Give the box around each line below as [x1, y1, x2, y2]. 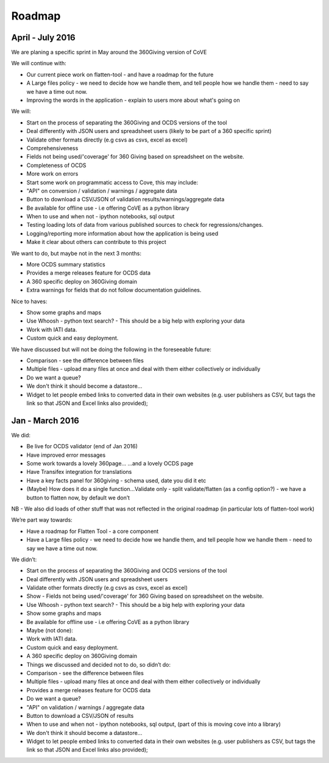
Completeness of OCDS [26, 162, 87, 169]
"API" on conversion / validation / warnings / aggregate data [26, 187, 177, 195]
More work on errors [26, 170, 79, 177]
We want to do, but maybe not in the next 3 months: [11, 249, 141, 257]
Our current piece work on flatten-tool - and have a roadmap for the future [26, 71, 214, 78]
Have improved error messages [26, 451, 106, 459]
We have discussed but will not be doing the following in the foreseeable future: [11, 345, 211, 353]
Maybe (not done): [26, 627, 73, 634]
